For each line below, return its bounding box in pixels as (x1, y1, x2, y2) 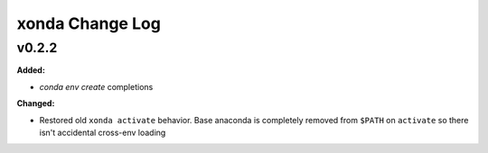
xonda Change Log (16, 13, 162, 33)
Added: (16, 65, 45, 76)
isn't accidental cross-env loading (39, 127, 166, 138)
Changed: (16, 98, 55, 109)
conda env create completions (39, 81, 154, 92)
